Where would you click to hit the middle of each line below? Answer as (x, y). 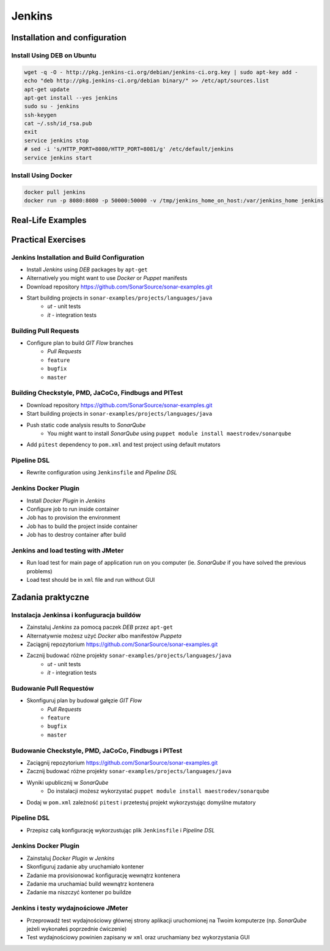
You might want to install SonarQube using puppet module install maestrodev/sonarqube (169, 433)
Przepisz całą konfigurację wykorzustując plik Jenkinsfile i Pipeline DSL (121, 830)
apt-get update (47, 89)
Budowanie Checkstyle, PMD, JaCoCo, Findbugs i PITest (97, 751)
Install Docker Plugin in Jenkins (66, 501)
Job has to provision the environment (73, 518)
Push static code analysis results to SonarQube (86, 425)
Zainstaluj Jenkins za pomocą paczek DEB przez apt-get (100, 627)
